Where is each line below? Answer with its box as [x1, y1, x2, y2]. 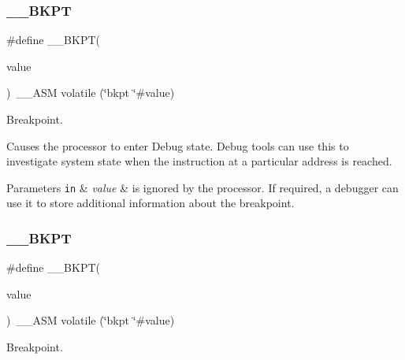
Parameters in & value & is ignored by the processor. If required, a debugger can [6, 179, 399, 195]
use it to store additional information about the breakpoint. [6, 195, 295, 211]
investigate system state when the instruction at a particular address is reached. [6, 153, 392, 169]
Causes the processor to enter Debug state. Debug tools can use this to [6, 137, 349, 154]
